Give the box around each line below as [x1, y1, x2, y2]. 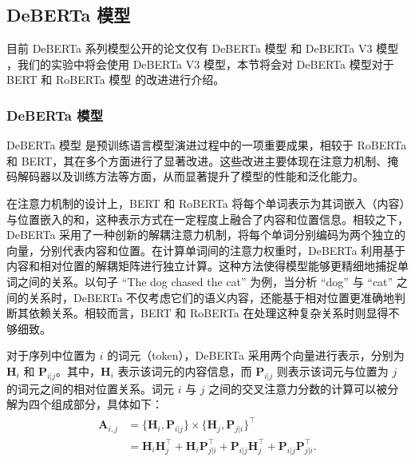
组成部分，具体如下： [50, 396, 163, 412]
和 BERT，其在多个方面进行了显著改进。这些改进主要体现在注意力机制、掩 [6, 152, 399, 169]
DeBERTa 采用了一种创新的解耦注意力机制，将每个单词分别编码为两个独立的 [6, 226, 406, 243]
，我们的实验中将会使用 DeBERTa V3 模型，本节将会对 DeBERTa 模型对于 [6, 55, 394, 72]
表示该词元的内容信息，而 [117, 362, 252, 379]
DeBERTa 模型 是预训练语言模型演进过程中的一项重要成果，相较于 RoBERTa [6, 137, 407, 153]
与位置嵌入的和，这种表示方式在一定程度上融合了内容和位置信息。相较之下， [6, 210, 409, 227]
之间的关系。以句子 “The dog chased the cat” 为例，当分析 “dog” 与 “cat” [17, 273, 393, 289]
